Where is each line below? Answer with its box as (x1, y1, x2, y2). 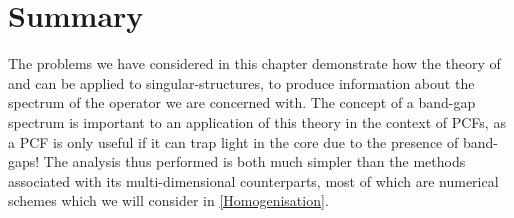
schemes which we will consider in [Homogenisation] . (8, 190, 329, 211)
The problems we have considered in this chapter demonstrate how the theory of (8, 53, 501, 74)
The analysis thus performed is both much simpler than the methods (43, 151, 466, 172)
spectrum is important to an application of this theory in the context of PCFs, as (8, 111, 506, 132)
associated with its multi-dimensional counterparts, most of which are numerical (8, 170, 499, 191)
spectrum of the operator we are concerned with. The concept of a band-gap (8, 92, 476, 113)
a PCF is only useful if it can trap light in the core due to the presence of (8, 131, 459, 152)
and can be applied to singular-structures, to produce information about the (8, 72, 475, 93)
